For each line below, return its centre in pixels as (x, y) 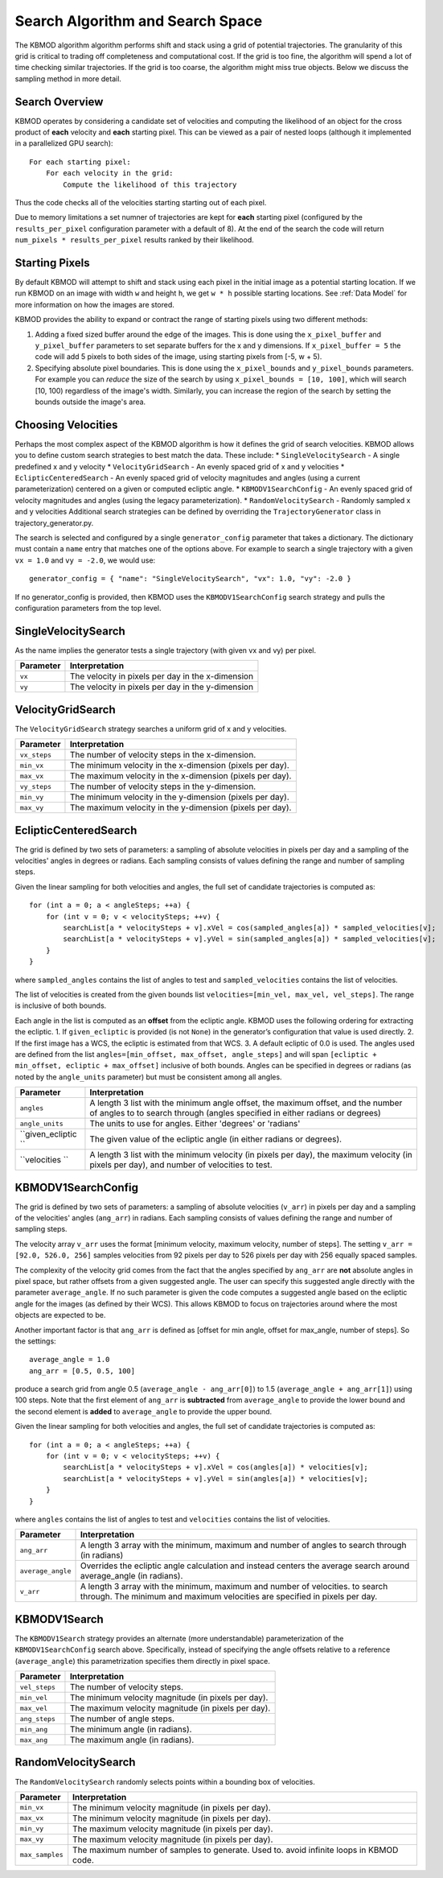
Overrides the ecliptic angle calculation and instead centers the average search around (245, 1566)
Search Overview (59, 102)
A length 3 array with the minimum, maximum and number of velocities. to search (234, 1587)
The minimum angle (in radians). (131, 1729)
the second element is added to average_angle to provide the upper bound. (144, 1411)
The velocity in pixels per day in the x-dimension (161, 676)
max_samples (41, 1855)
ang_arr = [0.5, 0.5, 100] (82, 1371)
